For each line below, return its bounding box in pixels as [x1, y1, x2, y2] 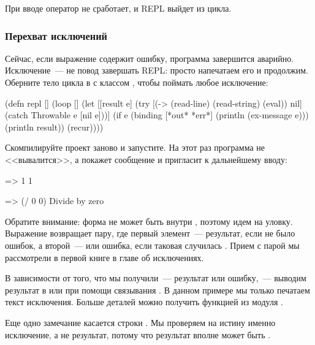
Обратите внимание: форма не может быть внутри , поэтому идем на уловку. [5, 214, 293, 227]
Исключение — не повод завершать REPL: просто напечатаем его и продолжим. [5, 64, 308, 77]
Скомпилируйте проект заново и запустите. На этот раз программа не [5, 141, 265, 154]
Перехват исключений [5, 28, 108, 43]
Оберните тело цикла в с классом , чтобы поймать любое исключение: [5, 76, 268, 88]
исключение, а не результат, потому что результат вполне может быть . [5, 328, 271, 341]
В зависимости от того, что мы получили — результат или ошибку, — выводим [5, 271, 306, 284]
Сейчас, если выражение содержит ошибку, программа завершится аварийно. [5, 51, 294, 64]
